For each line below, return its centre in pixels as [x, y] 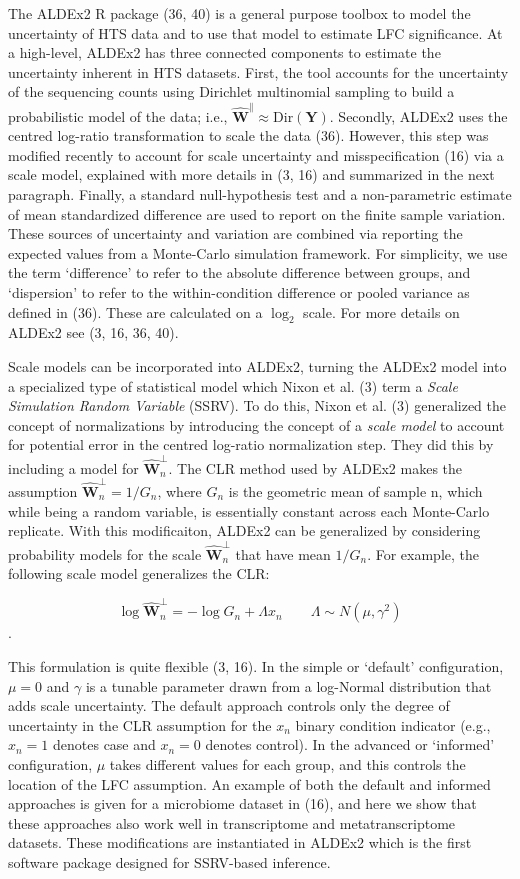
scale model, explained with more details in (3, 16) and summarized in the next [251, 174]
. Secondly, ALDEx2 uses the [418, 115]
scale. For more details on [381, 311]
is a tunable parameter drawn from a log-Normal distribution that [288, 685]
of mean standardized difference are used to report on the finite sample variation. [257, 213]
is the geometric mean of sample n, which [355, 491]
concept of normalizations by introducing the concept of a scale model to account [256, 424]
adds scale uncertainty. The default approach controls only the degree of [229, 705]
